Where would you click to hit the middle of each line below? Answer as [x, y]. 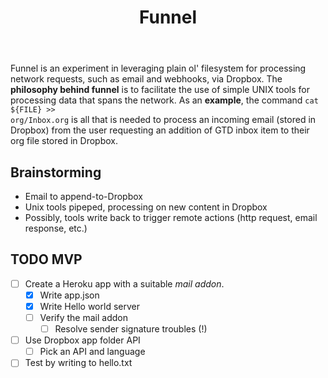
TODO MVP [46, 259]
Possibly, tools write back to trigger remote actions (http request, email [171, 217]
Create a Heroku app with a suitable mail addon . [124, 283]
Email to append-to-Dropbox [83, 196]
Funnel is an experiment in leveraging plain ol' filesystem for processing [158, 68]
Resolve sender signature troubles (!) [131, 329]
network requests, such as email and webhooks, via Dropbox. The [146, 79]
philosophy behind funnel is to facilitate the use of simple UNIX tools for [160, 90]
